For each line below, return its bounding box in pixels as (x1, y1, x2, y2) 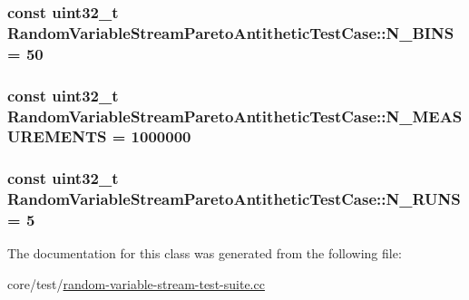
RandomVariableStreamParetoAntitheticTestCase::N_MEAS (7, 104, 463, 127)
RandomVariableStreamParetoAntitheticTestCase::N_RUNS (7, 188, 461, 210)
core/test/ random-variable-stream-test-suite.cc (7, 275, 265, 294)
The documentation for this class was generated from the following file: (7, 244, 402, 263)
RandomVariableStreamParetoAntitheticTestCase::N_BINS (7, 21, 454, 44)
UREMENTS (7, 125, 107, 148)
